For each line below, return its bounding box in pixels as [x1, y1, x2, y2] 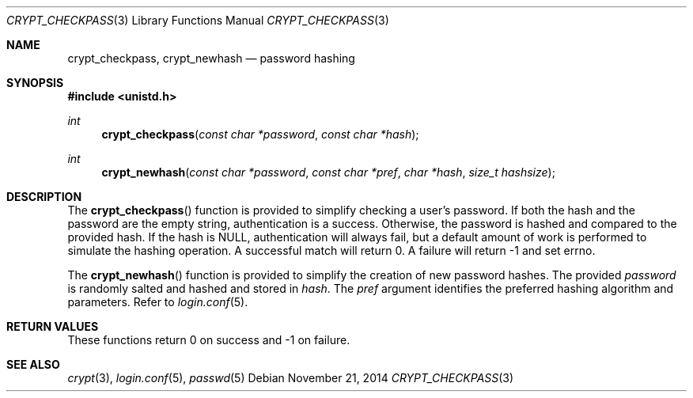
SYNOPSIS [6, 76, 64, 89]
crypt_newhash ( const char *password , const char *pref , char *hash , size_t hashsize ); [101, 165, 555, 179]
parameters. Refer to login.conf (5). [67, 295, 248, 309]
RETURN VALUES [6, 320, 99, 333]
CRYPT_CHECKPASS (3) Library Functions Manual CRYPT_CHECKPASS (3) [6, 13, 389, 27]
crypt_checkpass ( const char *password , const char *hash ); [101, 127, 419, 141]
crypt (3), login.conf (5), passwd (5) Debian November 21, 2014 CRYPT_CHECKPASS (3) [67, 371, 514, 385]
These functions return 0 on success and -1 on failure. [67, 333, 350, 347]
